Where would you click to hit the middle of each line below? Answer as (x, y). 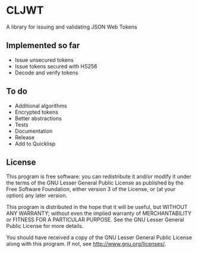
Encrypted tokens (36, 112)
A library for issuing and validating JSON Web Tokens (72, 27)
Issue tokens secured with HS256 (56, 66)
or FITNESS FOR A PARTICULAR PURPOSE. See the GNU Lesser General (95, 220)
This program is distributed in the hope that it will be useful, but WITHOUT (97, 207)
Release (24, 137)
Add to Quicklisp (35, 143)
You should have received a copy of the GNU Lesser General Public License (99, 238)
